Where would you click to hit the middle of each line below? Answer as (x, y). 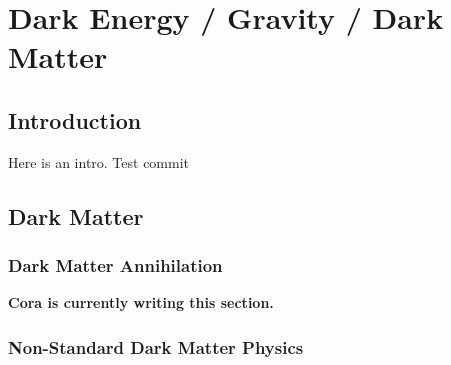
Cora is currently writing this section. (141, 302)
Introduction (75, 119)
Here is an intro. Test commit (99, 161)
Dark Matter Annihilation (115, 265)
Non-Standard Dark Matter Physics (156, 346)
